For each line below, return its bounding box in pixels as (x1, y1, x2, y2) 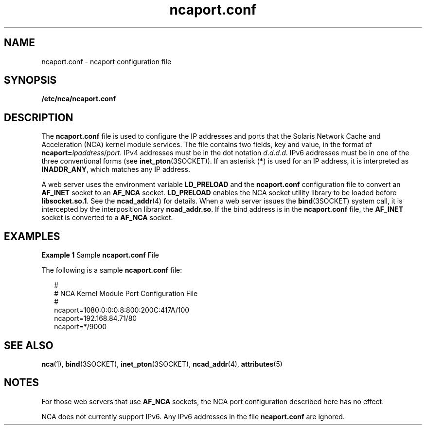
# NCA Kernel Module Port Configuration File (54, 289, 198, 298)
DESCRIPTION (4, 111, 73, 124)
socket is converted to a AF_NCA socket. (41, 213, 173, 222)
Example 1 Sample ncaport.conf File (41, 251, 159, 260)
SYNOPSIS (4, 74, 57, 87)
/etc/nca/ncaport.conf (41, 94, 116, 103)
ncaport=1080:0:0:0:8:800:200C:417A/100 (54, 306, 190, 315)
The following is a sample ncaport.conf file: (41, 266, 182, 275)
